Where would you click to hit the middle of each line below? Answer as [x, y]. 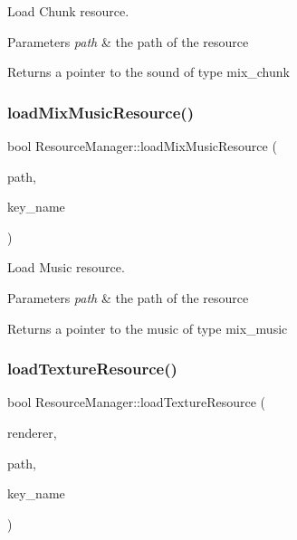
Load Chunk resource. [68, 11]
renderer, [32, 432]
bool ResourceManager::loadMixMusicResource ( [142, 146]
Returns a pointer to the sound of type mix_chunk [148, 72]
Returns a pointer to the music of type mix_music [148, 328]
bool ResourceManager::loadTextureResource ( [136, 402]
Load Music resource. [66, 267]
